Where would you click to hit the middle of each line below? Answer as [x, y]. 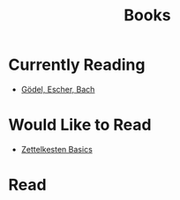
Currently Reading [77, 65]
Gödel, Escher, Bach [58, 89]
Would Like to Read [80, 125]
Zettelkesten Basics [57, 149]
